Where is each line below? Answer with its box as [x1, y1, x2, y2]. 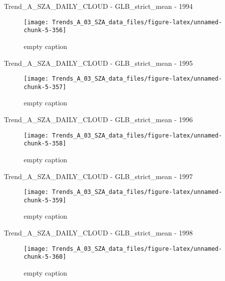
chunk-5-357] [24, 83, 66, 91]
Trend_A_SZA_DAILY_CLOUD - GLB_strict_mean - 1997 [4, 171, 193, 181]
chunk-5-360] [24, 253, 66, 261]
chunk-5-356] [24, 27, 66, 34]
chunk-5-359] [24, 196, 66, 204]
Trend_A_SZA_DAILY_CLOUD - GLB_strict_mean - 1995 [4, 57, 193, 68]
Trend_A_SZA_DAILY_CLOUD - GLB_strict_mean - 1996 [4, 114, 193, 124]
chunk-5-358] [24, 140, 66, 147]
